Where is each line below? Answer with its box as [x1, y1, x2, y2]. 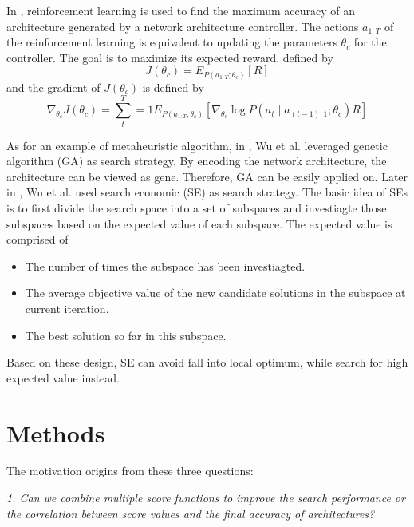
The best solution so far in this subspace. [25, 327, 227, 343]
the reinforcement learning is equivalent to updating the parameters [6, 34, 337, 50]
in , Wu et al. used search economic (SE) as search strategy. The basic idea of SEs [6, 184, 408, 200]
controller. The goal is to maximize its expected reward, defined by [6, 49, 333, 65]
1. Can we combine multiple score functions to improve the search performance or [6, 489, 405, 506]
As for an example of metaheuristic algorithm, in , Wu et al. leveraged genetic [6, 137, 388, 153]
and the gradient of [6, 78, 101, 95]
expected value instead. [6, 369, 120, 386]
